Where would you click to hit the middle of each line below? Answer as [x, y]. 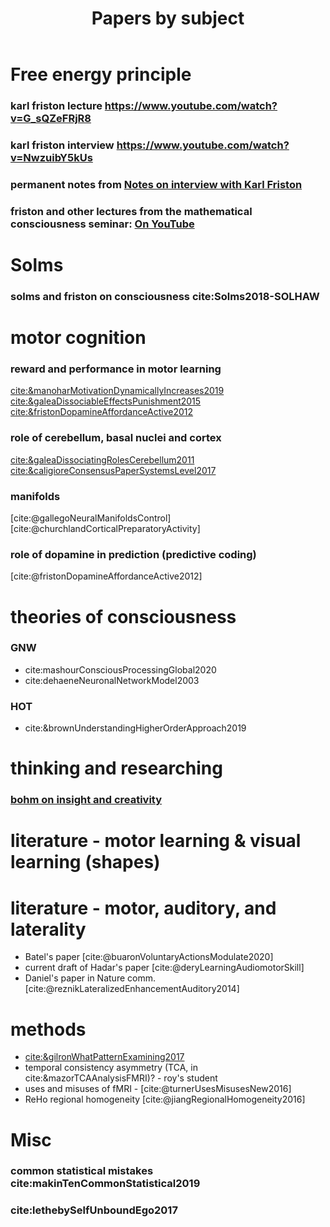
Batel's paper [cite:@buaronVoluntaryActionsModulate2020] [149, 957]
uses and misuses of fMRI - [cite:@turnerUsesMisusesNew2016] [158, 1089]
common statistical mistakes [82, 1171]
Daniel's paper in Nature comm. [90, 978]
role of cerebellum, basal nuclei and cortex [116, 438]
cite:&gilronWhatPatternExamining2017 [104, 1057]
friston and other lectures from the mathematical [131, 211]
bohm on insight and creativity [86, 800]
